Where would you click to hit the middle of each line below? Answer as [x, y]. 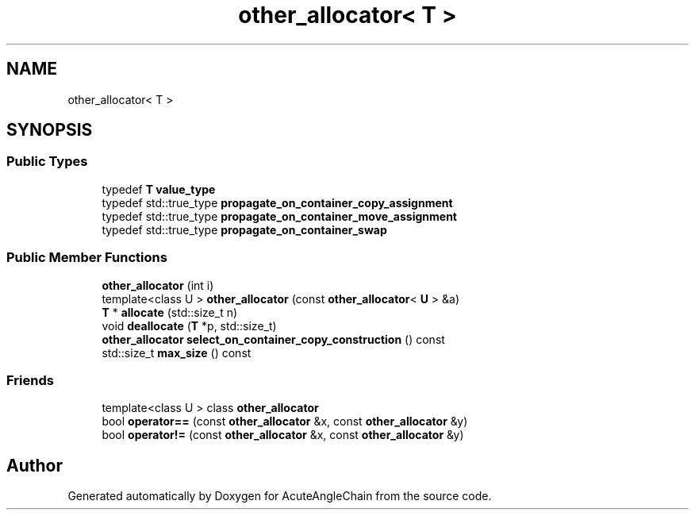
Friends [30, 380]
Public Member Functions [87, 258]
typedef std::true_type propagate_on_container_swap [244, 229]
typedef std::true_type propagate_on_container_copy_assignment [277, 202]
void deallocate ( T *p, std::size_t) [189, 325]
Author [35, 465]
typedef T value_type [159, 189]
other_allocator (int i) [158, 285]
